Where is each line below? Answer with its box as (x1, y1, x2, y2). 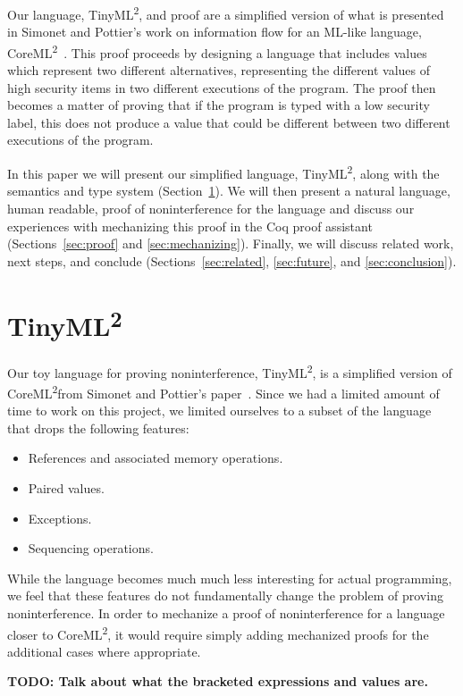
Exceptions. (28, 508, 92, 527)
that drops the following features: (7, 418, 189, 437)
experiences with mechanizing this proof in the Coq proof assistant (7, 216, 373, 235)
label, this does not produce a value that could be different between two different (7, 113, 450, 131)
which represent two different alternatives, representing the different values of (7, 61, 431, 80)
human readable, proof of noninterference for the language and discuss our (7, 198, 415, 217)
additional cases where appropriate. (7, 641, 201, 660)
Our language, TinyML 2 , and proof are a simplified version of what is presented (7, 3, 444, 23)
